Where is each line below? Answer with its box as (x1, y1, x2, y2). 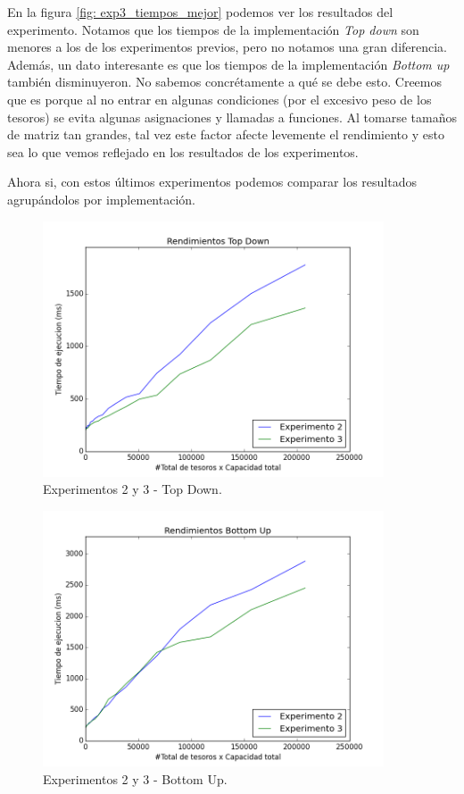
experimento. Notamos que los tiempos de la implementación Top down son (7, 20, 419, 38)
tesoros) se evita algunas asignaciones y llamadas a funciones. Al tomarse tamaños (7, 107, 458, 126)
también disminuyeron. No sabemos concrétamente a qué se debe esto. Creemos (7, 72, 442, 91)
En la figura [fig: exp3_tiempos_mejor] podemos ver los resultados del (7, 3, 394, 21)
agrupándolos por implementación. (7, 189, 195, 208)
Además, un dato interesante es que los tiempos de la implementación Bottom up (7, 54, 450, 73)
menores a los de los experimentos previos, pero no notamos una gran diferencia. (7, 38, 448, 56)
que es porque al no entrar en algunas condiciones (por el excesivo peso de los (7, 89, 432, 108)
